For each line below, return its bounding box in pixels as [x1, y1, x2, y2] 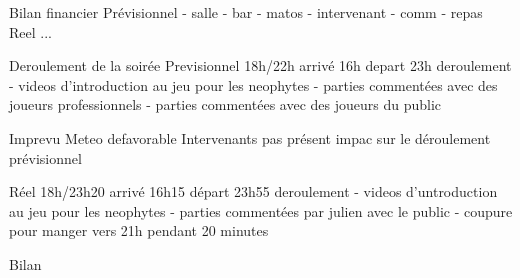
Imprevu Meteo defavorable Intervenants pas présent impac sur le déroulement [9, 127, 491, 148]
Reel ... [9, 21, 52, 42]
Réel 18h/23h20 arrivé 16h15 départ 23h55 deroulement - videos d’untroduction [9, 181, 498, 202]
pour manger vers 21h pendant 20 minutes [9, 220, 269, 241]
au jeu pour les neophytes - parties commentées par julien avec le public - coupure [9, 200, 513, 221]
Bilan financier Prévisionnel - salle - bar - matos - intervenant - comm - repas [9, 2, 483, 22]
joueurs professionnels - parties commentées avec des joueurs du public [9, 94, 442, 115]
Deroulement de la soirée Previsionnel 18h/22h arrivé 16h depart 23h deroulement [9, 55, 512, 76]
